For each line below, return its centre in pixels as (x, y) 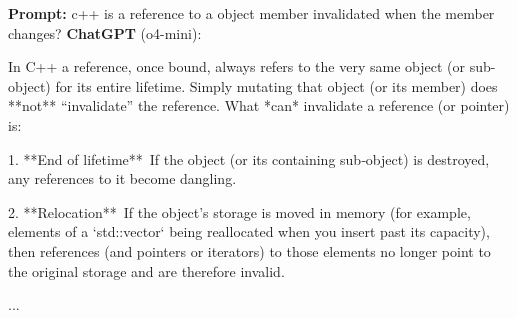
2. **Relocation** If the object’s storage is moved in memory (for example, (239, 211)
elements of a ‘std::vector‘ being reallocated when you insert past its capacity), (249, 231)
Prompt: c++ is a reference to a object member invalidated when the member (251, 13)
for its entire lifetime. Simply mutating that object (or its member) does (276, 85)
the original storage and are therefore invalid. (146, 270)
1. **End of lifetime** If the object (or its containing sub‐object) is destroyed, (249, 158)
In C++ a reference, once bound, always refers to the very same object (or (236, 66)
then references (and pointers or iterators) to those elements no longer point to (249, 250)
